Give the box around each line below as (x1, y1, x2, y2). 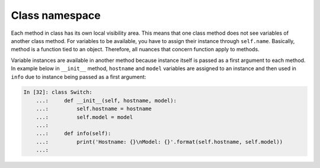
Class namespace (11, 9, 101, 22)
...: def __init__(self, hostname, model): (36, 97, 177, 104)
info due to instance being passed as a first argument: (11, 73, 146, 80)
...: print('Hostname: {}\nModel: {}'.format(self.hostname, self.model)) (36, 139, 283, 145)
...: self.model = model (36, 114, 133, 120)
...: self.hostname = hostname (36, 106, 152, 112)
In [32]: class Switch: (23, 89, 93, 95)
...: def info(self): (36, 130, 111, 137)
